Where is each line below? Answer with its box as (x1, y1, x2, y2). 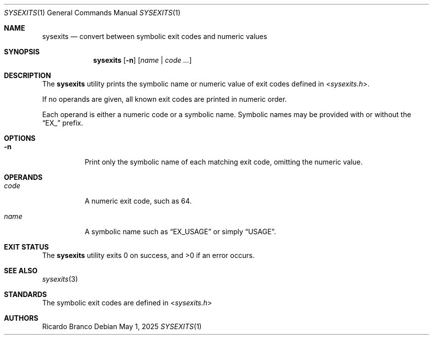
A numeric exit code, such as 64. (85, 197, 192, 205)
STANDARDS (4, 290, 47, 298)
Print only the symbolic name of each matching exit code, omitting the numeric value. (85, 158, 363, 166)
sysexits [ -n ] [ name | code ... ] (93, 56, 192, 64)
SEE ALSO (4, 266, 38, 275)
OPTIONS (4, 134, 36, 142)
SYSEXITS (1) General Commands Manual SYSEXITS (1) (4, 8, 181, 17)
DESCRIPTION (4, 71, 51, 80)
